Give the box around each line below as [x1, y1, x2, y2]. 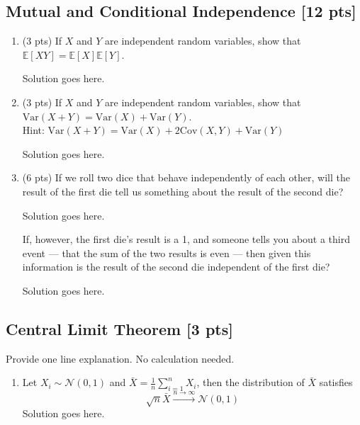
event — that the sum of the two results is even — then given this [22, 245, 311, 260]
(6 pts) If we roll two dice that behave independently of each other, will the [22, 170, 350, 185]
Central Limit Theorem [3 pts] [6, 317, 233, 339]
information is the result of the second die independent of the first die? [22, 259, 330, 274]
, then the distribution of [196, 375, 305, 390]
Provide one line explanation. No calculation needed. [6, 351, 235, 365]
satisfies [319, 375, 353, 390]
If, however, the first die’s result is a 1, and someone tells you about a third [22, 232, 351, 246]
